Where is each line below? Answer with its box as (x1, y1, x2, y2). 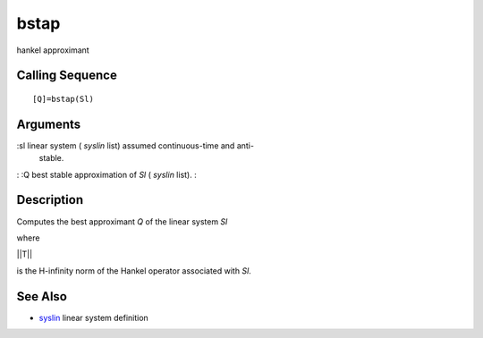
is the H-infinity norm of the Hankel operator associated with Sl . (16, 265, 252, 276)
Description (16, 192, 84, 207)
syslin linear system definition (38, 312, 149, 323)
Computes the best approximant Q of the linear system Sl (16, 215, 228, 227)
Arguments (16, 116, 81, 131)
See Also (16, 289, 67, 304)
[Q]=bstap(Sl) (32, 94, 94, 104)
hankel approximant (16, 45, 89, 55)
